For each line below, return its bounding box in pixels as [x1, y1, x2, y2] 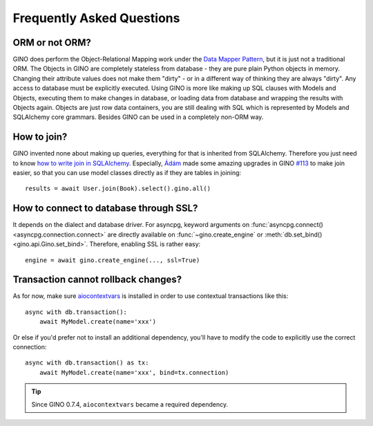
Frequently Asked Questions [12, 10, 180, 26]
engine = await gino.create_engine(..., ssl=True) [25, 256, 200, 264]
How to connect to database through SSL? [12, 203, 198, 214]
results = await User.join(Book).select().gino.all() [25, 185, 211, 193]
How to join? [12, 131, 68, 143]
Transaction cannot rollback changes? [12, 274, 182, 286]
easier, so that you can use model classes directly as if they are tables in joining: [12, 169, 242, 177]
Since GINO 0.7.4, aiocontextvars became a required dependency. [31, 400, 228, 408]
